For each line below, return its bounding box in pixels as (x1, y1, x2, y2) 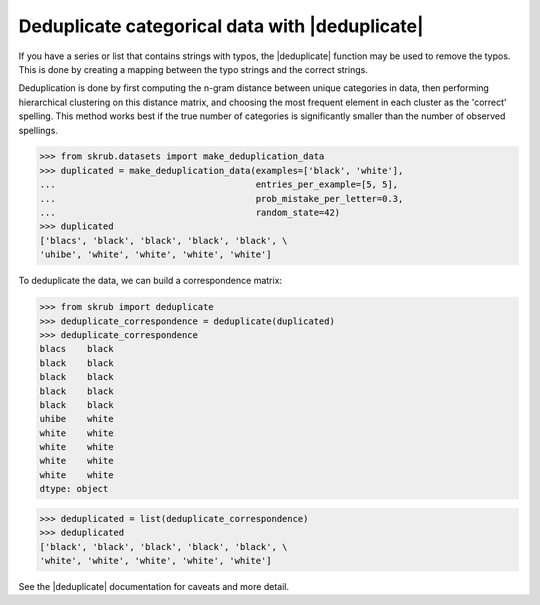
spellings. (18, 124, 59, 136)
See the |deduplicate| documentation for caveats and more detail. (18, 581, 290, 592)
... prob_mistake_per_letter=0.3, (39, 193, 404, 204)
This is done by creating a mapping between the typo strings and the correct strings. (18, 63, 369, 75)
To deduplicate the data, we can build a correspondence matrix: (18, 275, 283, 287)
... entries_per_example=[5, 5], (39, 179, 399, 190)
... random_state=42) (39, 207, 341, 219)
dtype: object (39, 483, 109, 495)
